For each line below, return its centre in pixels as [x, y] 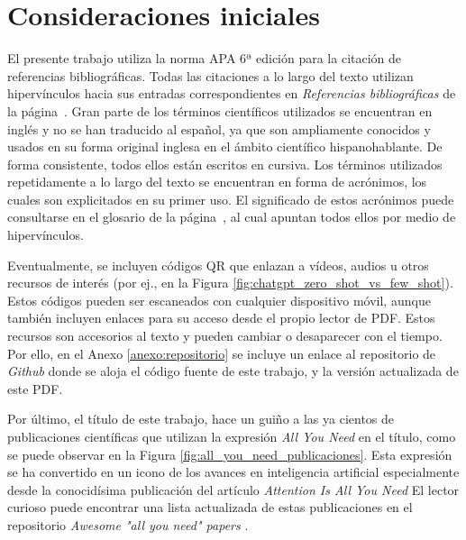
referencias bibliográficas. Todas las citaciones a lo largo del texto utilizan [210, 75]
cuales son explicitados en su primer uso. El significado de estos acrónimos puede [231, 199]
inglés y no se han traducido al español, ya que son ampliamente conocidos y [219, 128]
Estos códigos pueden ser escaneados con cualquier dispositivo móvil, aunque [219, 300]
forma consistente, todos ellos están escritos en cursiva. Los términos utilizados [225, 164]
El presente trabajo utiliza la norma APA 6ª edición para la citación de [205, 58]
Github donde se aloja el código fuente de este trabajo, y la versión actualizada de [233, 371]
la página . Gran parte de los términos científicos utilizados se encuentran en [220, 110]
